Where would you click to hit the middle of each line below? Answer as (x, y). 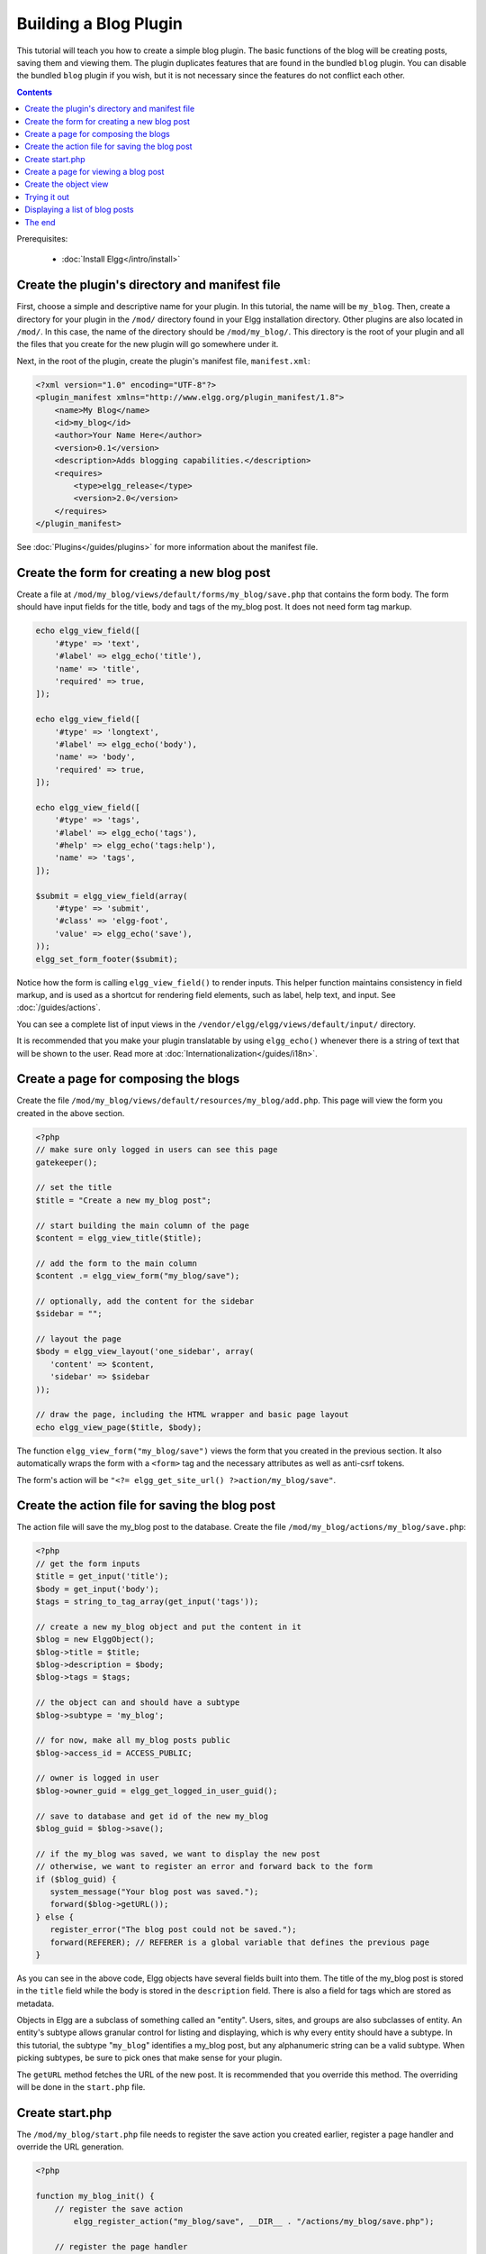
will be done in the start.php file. (81, 2087)
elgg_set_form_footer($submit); (107, 959)
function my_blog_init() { (95, 2196)
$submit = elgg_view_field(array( (112, 896)
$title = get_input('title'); (102, 1576)
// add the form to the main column (117, 1263)
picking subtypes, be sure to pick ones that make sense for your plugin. (149, 2058)
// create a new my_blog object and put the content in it (168, 1626)
